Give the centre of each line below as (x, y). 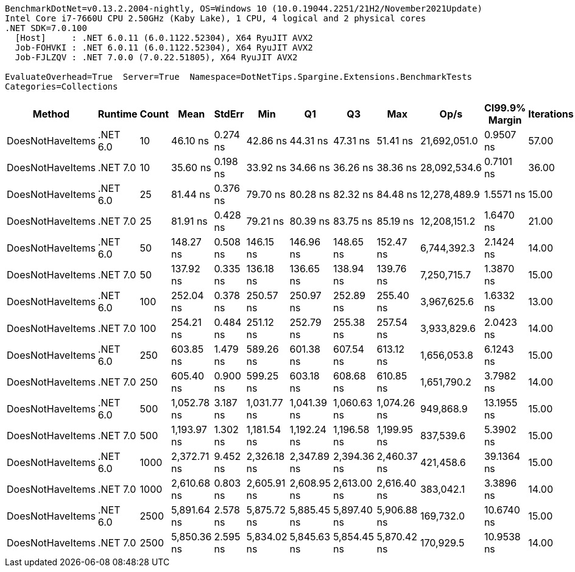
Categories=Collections (62, 87)
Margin (505, 120)
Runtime (118, 114)
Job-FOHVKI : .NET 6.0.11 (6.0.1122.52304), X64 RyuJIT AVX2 (164, 48)
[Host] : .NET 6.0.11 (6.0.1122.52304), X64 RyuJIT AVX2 (164, 38)
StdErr (229, 114)
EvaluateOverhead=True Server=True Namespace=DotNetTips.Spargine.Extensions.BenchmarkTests (239, 77)
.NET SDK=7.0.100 (46, 28)
